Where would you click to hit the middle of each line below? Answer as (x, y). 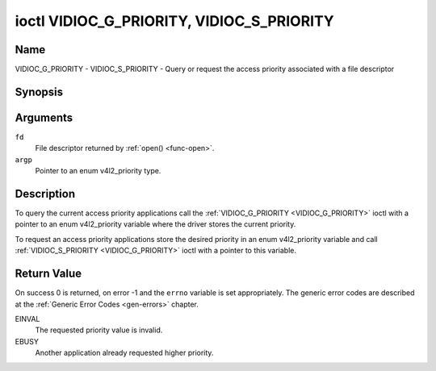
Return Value (48, 274)
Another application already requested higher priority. (124, 353)
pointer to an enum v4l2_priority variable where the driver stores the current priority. (155, 224)
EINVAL (27, 319)
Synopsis (39, 92)
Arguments (44, 117)
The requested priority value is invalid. (99, 330)
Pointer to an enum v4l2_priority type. (98, 171)
